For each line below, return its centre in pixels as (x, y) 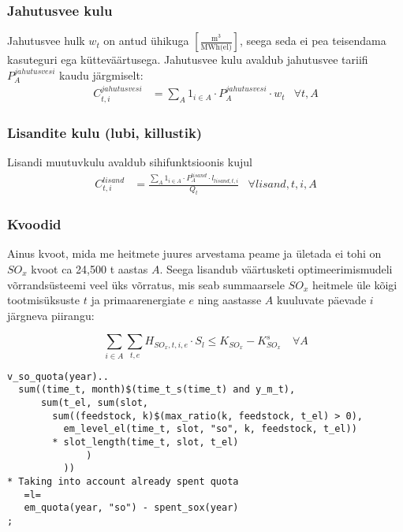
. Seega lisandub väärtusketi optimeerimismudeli (276, 268)
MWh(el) (216, 47)
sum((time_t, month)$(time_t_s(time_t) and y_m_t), (157, 390)
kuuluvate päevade (321, 300)
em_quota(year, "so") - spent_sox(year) (131, 508)
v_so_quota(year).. (58, 376)
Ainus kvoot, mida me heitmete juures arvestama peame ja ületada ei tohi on (194, 253)
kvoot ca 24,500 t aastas (90, 268)
